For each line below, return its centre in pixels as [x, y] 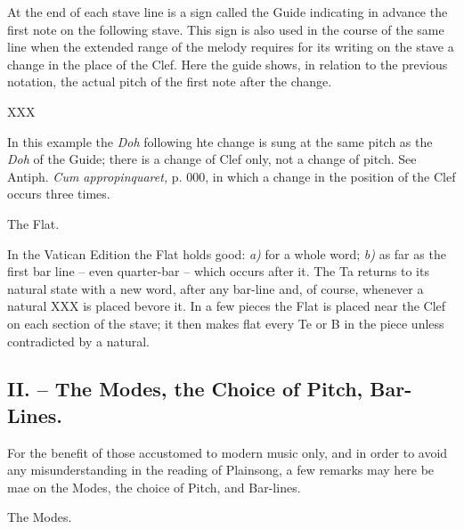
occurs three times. [59, 194]
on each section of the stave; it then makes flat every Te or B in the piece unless [226, 323]
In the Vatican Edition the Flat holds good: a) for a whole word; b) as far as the [227, 253]
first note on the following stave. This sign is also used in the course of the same [226, 29]
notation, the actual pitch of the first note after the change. [170, 81]
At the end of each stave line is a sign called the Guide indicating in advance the [228, 12]
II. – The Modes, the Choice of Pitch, [185, 389]
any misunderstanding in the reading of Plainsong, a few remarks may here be [221, 470]
